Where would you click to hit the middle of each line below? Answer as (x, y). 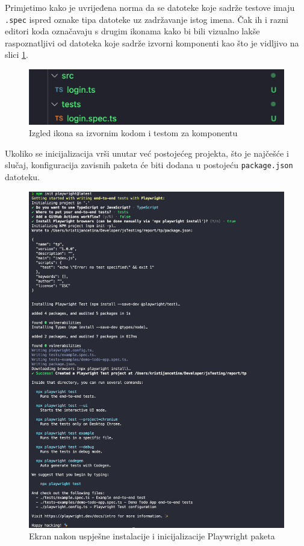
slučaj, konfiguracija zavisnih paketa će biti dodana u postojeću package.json (149, 165)
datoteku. (22, 176)
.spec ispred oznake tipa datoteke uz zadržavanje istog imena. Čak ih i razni (147, 19)
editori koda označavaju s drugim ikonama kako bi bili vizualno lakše (132, 31)
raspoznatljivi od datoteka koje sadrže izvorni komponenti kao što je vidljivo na (152, 42)
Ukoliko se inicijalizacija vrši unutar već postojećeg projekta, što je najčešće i (147, 153)
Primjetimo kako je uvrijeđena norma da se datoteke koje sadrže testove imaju (150, 7)
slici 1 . (17, 55)
